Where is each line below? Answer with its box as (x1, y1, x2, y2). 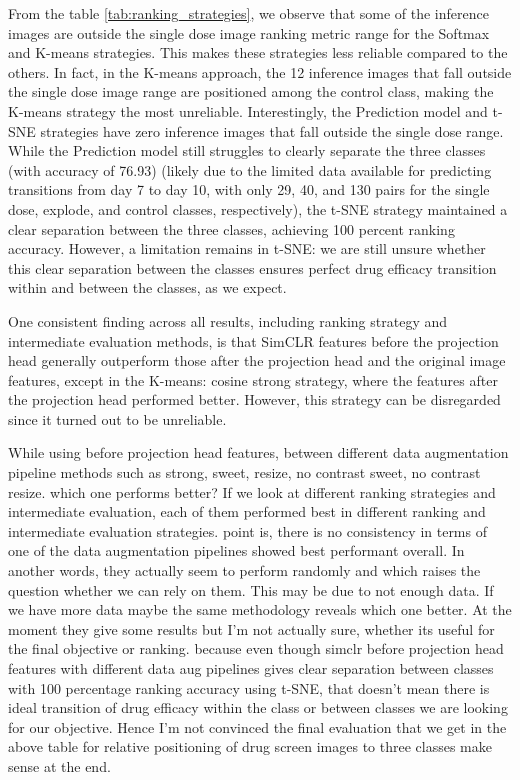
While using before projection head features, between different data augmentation (8, 442, 509, 463)
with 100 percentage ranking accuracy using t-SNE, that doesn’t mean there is (8, 677, 490, 698)
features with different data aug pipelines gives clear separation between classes (8, 658, 494, 678)
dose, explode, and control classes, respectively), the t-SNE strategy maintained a (8, 198, 508, 219)
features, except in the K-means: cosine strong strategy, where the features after (8, 369, 498, 390)
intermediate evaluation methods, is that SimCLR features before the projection (8, 330, 499, 351)
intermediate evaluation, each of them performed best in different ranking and (8, 501, 486, 522)
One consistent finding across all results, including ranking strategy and (8, 310, 448, 331)
